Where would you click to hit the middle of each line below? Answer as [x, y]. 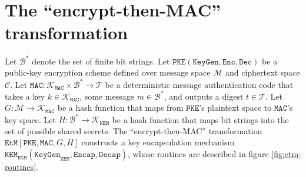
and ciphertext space [262, 72]
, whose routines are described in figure [198, 154]
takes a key [25, 96]
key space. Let [30, 119]
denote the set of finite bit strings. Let [101, 61]
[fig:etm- [286, 154]
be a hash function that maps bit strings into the [200, 119]
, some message [107, 96]
